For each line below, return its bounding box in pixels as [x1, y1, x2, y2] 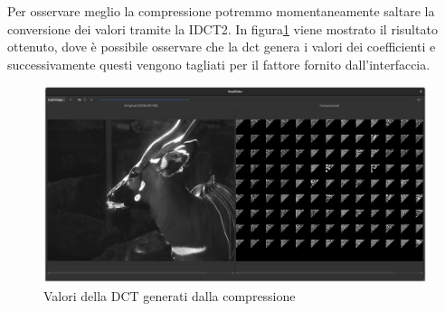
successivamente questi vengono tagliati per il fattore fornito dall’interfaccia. [7, 54, 431, 73]
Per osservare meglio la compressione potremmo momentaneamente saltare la [7, 2, 435, 20]
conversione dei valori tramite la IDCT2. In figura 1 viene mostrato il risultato [7, 19, 438, 38]
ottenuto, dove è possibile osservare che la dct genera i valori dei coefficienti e [7, 37, 436, 56]
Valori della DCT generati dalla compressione [43, 286, 296, 305]
